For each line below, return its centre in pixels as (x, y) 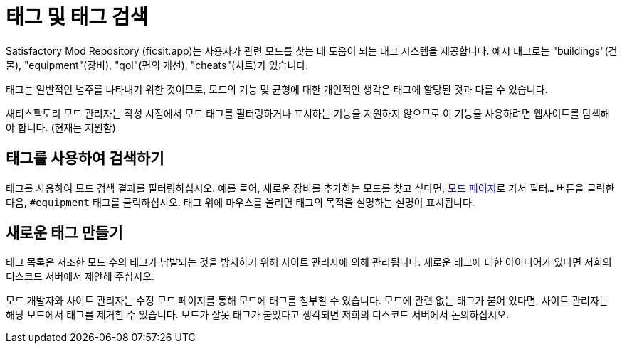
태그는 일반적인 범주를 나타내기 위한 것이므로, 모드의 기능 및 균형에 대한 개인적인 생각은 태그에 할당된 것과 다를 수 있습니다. (277, 89)
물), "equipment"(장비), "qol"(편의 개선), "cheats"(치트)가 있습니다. (157, 65)
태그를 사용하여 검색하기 (85, 159)
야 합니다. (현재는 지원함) (61, 127)
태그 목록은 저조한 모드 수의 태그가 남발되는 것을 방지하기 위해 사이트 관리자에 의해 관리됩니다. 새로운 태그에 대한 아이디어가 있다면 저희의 (309, 262)
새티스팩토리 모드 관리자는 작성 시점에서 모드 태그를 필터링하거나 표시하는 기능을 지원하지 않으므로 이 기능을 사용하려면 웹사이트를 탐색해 (308, 113)
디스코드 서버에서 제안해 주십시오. (80, 276)
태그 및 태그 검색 (77, 17)
